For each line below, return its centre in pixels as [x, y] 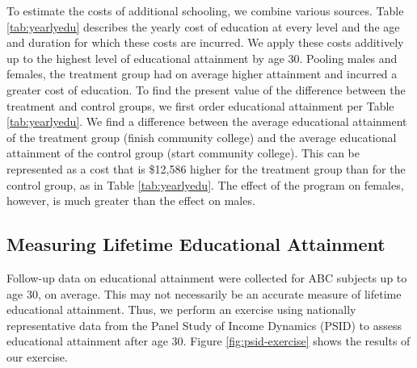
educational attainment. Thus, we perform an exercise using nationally [181, 309]
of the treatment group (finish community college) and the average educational [202, 137]
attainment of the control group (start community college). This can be [183, 153]
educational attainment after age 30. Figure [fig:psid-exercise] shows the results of [208, 341]
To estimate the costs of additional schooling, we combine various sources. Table [205, 10]
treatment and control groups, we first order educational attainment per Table [200, 105]
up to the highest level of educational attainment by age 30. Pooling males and [202, 58]
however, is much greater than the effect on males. [131, 201]
